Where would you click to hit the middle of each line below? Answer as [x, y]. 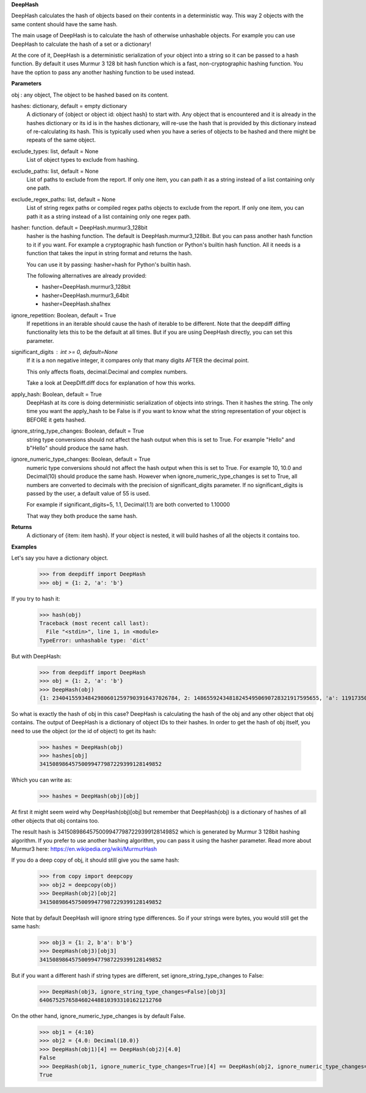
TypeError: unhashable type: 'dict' [94, 640]
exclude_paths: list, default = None [55, 171]
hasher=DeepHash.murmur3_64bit [85, 295]
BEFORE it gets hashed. [56, 420]
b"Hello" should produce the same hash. [77, 448]
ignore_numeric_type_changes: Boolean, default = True [81, 459]
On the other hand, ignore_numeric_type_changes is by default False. [99, 1016]
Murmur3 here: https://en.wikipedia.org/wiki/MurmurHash [84, 849]
